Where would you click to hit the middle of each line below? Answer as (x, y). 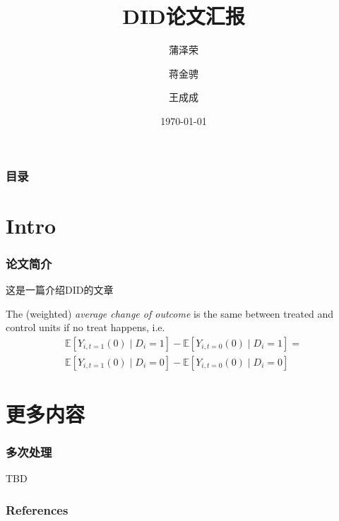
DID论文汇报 (184, 16)
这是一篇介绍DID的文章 (60, 290)
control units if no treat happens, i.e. (85, 327)
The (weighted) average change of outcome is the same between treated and (170, 313)
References (37, 509)
